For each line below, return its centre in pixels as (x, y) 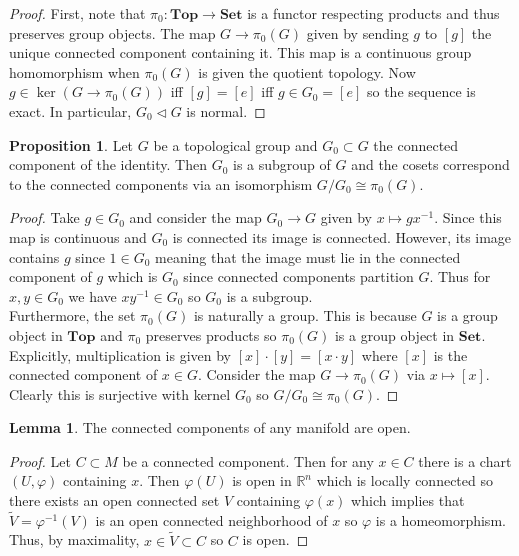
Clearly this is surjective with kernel (120, 393)
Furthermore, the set (72, 315)
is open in (262, 480)
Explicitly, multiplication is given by (120, 354)
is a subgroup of (281, 164)
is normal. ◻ (226, 110)
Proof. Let (40, 460)
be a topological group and (235, 144)
